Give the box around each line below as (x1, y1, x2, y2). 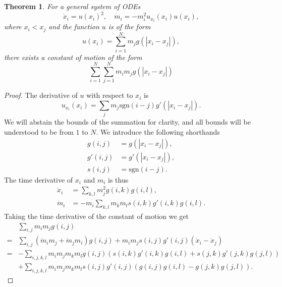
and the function (48, 21, 99, 32)
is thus (108, 174, 129, 185)
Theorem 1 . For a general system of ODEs (4, 1, 141, 11)
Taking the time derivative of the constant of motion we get (4, 211, 189, 221)
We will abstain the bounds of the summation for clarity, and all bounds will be (4, 117, 251, 127)
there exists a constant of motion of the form (4, 51, 142, 62)
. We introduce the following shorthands (96, 127, 220, 137)
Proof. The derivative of (4, 90, 78, 100)
